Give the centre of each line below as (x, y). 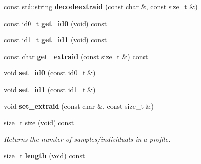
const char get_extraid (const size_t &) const (76, 56)
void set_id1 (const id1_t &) (50, 89)
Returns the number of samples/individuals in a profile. (87, 139)
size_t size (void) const (39, 122)
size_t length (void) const (44, 155)
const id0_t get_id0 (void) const (56, 23)
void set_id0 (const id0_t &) (50, 73)
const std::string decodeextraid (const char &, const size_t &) (101, 6)
